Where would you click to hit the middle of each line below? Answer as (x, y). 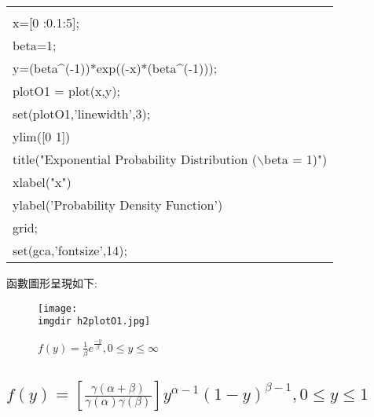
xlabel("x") (42, 182)
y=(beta (35, 68)
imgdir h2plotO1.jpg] (94, 322)
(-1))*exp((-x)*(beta (121, 68)
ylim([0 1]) (42, 136)
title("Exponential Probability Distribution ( (135, 159)
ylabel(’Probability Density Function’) (118, 205)
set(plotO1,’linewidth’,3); (82, 113)
